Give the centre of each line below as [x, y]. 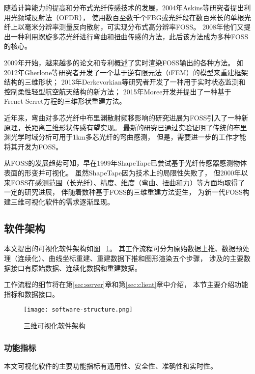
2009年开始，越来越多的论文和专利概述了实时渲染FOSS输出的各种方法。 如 [124, 62]
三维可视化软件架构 [55, 326]
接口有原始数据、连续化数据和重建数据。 [76, 268]
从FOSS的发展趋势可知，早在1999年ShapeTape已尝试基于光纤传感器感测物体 [126, 163]
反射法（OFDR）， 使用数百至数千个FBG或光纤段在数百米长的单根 [138, 17]
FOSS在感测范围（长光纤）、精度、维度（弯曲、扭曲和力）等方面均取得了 [128, 182]
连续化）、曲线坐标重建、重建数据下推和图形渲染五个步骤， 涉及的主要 [130, 258]
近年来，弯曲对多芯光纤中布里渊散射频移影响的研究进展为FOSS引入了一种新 [126, 117]
